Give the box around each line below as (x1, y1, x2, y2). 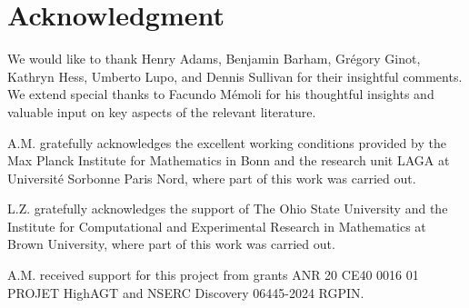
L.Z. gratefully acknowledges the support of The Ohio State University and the (7, 199, 448, 218)
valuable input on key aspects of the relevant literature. (7, 102, 316, 121)
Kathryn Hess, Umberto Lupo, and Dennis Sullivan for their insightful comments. (7, 66, 463, 85)
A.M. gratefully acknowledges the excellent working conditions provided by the (7, 133, 446, 152)
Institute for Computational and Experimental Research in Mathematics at (7, 216, 426, 235)
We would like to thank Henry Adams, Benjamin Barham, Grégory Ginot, (7, 49, 421, 68)
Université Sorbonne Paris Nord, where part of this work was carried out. (7, 168, 416, 187)
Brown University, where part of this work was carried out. (7, 234, 335, 253)
